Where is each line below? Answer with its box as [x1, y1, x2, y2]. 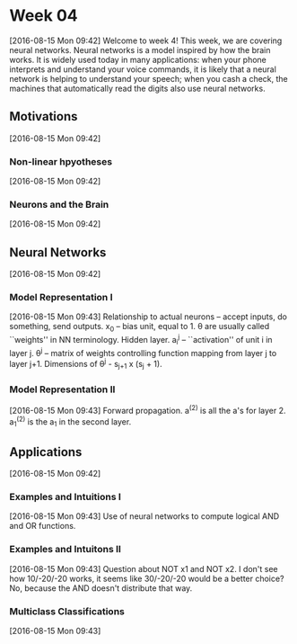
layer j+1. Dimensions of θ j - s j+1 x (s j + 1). [9, 357, 163, 371]
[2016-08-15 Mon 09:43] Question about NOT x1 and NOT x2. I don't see [9, 563, 278, 574]
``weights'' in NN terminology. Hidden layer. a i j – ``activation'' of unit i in [9, 333, 273, 347]
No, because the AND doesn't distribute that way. [9, 582, 193, 594]
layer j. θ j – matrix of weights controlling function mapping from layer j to [9, 345, 277, 358]
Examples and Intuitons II [9, 543, 121, 556]
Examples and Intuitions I [9, 490, 121, 503]
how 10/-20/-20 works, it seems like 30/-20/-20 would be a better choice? [9, 573, 284, 584]
